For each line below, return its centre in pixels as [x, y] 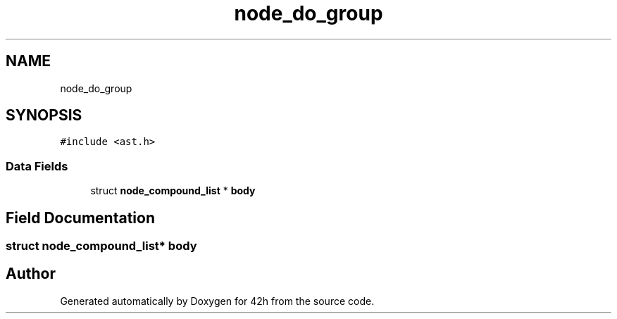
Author [31, 274]
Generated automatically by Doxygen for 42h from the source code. [217, 301]
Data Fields [37, 166]
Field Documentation [80, 218]
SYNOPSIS [44, 115]
